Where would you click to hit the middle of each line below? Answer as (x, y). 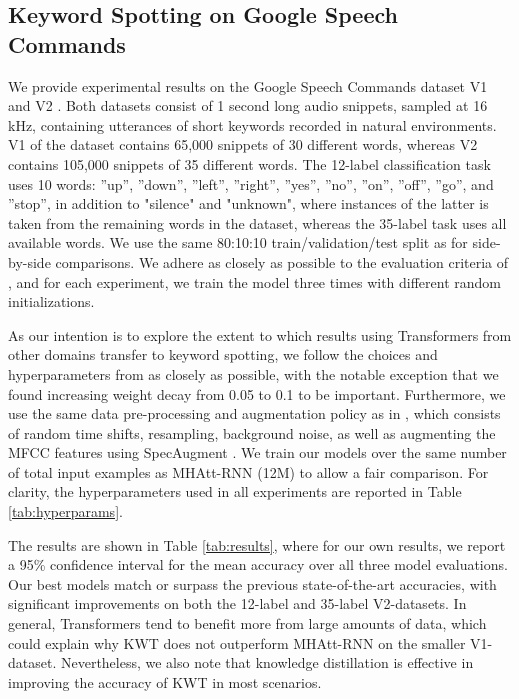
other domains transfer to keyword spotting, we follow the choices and (223, 354)
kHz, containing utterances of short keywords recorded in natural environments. (252, 124)
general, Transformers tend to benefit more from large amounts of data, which (247, 623)
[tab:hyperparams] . (65, 511)
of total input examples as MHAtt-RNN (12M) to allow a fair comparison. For (248, 471)
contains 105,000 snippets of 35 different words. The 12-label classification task (249, 163)
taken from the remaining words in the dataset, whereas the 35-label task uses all (257, 222)
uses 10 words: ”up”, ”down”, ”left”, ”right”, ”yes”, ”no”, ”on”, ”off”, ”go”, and (251, 183)
